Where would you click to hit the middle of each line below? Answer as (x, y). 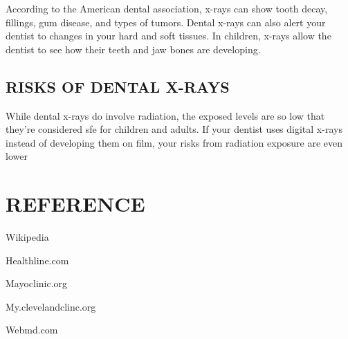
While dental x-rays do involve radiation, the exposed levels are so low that (165, 115)
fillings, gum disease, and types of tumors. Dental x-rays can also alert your (166, 22)
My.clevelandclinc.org (51, 306)
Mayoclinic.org (37, 283)
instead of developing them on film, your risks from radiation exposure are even (174, 142)
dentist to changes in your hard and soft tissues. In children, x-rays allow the (168, 36)
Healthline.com (37, 260)
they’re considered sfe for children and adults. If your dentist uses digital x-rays (174, 129)
